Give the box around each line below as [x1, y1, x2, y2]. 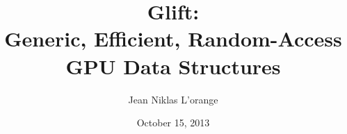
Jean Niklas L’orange [128, 92, 218, 106]
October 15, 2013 [136, 115, 210, 130]
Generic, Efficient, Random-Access [4, 24, 342, 53]
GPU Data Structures [65, 51, 281, 80]
